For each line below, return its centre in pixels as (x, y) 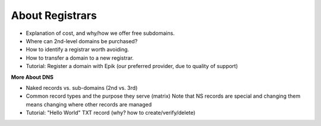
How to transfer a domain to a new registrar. (80, 58)
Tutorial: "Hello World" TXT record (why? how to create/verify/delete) (111, 113)
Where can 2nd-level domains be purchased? (82, 41)
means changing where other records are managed (89, 104)
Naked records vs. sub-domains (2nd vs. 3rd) (82, 88)
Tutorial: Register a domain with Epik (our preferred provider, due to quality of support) (132, 66)
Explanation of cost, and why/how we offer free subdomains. (100, 33)
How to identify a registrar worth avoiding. (78, 50)
